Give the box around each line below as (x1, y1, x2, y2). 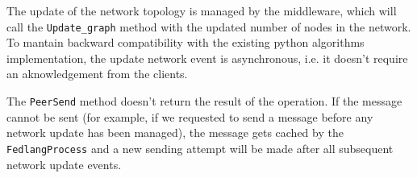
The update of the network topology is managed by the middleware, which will (6, 2, 397, 19)
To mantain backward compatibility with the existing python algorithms (6, 34, 365, 51)
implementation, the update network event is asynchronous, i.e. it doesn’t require (6, 49, 408, 66)
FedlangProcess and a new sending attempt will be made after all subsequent (6, 139, 394, 156)
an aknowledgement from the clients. (6, 65, 188, 82)
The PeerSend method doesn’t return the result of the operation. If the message (6, 93, 402, 110)
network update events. (6, 155, 122, 172)
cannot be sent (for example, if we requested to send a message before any (6, 108, 373, 125)
